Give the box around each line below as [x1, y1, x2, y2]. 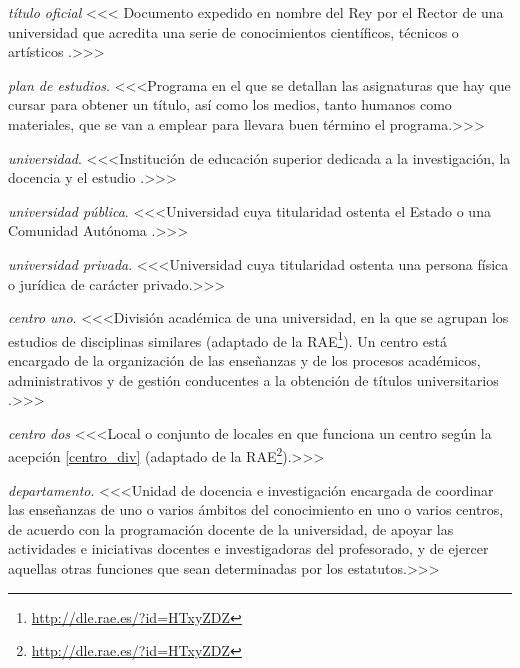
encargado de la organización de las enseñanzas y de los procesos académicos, [8, 349, 481, 370]
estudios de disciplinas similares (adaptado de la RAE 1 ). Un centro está [8, 327, 447, 351]
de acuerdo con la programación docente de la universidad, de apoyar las [8, 518, 454, 539]
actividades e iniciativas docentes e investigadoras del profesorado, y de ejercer [8, 538, 489, 559]
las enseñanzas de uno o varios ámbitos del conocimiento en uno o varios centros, [8, 499, 504, 520]
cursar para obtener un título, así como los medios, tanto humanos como [8, 94, 452, 115]
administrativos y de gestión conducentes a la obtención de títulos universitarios [8, 369, 499, 390]
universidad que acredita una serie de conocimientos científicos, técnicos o [8, 21, 459, 42]
